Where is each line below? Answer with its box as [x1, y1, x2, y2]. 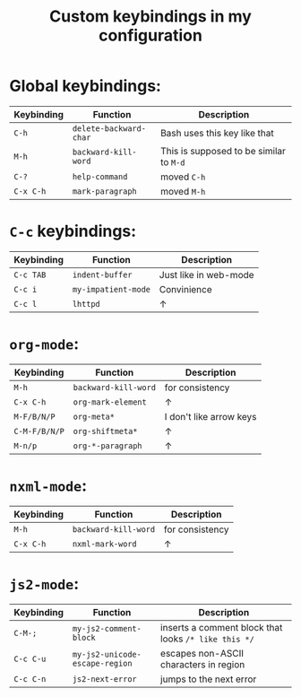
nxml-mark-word [72, 538, 137, 549]
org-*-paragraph [73, 440, 142, 450]
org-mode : [9, 334, 79, 354]
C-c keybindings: [9, 222, 137, 241]
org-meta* [73, 411, 115, 422]
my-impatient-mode [72, 284, 150, 294]
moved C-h [159, 170, 206, 183]
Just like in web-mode [159, 268, 254, 281]
